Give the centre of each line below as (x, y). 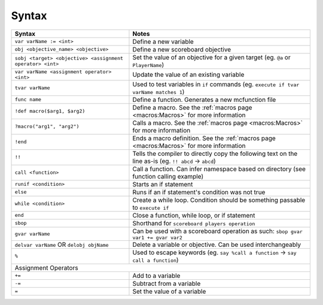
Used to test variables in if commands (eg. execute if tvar (216, 84)
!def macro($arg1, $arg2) (50, 111)
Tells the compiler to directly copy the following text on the (215, 153)
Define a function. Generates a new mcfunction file (204, 99)
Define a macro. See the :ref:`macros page (192, 107)
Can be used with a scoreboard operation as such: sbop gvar (218, 231)
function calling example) (168, 176)
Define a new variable (163, 41)
